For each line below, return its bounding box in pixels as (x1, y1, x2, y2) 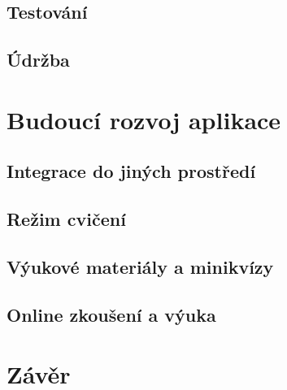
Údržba (7, 47, 70, 72)
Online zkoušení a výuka (7, 301, 216, 327)
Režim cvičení (7, 206, 126, 232)
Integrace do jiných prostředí (7, 158, 256, 184)
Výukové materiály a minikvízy (7, 253, 274, 279)
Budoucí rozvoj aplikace (7, 102, 281, 136)
